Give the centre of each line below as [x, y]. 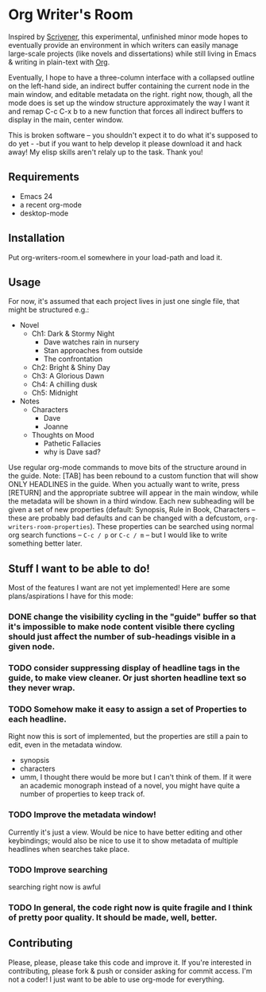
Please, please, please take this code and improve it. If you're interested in [130, 962]
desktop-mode [44, 213]
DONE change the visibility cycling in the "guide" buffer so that [132, 617]
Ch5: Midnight [55, 393]
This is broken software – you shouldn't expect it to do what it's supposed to [133, 135]
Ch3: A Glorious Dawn [68, 376]
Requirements [44, 177]
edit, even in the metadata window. [66, 745]
